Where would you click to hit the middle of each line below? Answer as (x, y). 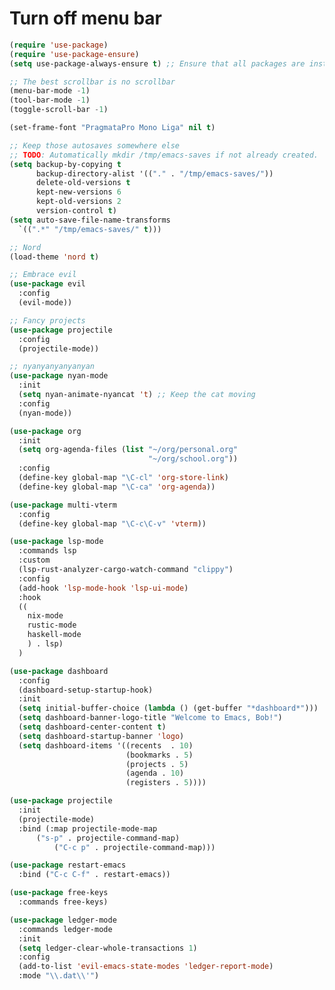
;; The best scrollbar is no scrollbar (92, 82)
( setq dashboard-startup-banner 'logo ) (101, 736)
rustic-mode (52, 625)
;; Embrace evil (43, 275)
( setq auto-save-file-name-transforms (90, 220)
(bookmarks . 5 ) (159, 755)
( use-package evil (47, 284)
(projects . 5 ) (157, 764)
